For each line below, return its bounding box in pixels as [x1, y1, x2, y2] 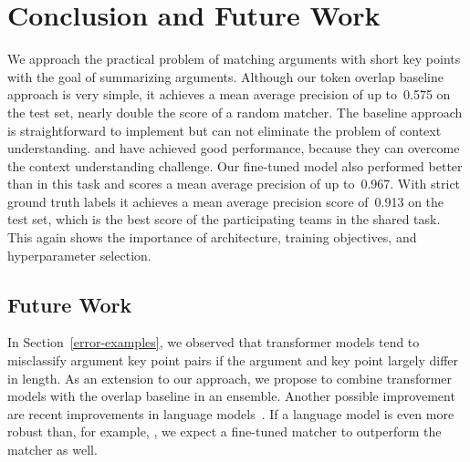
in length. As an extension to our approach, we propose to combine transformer [7, 368, 453, 387]
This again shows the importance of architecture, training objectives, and [7, 228, 417, 247]
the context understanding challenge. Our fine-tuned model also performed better [7, 156, 463, 175]
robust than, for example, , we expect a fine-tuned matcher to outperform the [7, 422, 442, 441]
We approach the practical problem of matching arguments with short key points [7, 49, 461, 68]
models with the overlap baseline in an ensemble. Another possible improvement [7, 386, 455, 406]
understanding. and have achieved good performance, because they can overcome [7, 139, 460, 158]
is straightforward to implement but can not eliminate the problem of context [7, 120, 442, 139]
